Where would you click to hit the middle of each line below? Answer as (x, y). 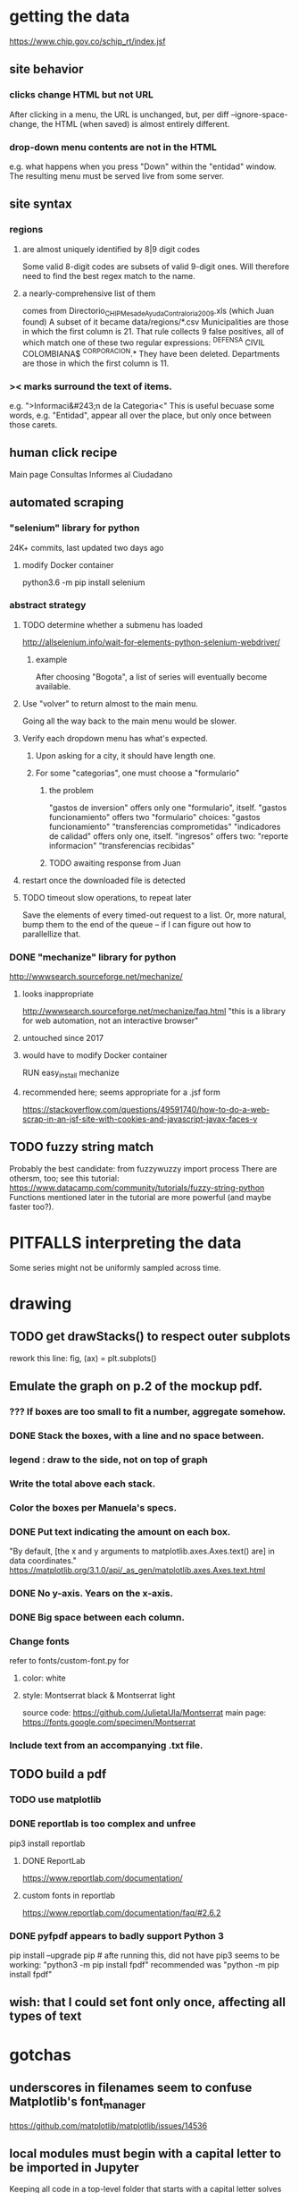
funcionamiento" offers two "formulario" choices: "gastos (154, 817)
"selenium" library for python (75, 528)
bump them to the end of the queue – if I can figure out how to (137, 924)
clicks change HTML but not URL (82, 95)
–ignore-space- (259, 114)
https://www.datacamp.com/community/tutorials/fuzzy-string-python (137, 1188)
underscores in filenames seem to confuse (131, 2087)
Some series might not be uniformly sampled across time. (115, 1267)
